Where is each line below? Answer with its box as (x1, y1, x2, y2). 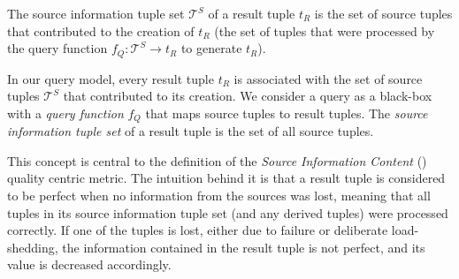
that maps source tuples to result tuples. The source (145, 103, 428, 122)
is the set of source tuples (314, 4, 453, 22)
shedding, (7, 238, 58, 256)
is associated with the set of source (233, 69, 423, 87)
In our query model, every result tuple (7, 69, 214, 87)
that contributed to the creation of (7, 21, 195, 40)
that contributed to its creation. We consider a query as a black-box (63, 87, 432, 105)
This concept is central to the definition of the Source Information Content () (7, 151, 427, 170)
